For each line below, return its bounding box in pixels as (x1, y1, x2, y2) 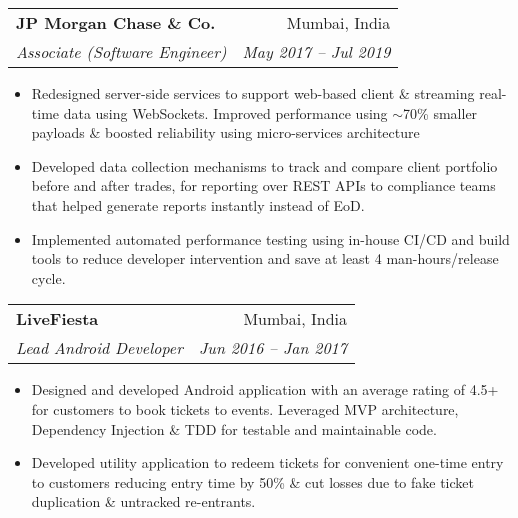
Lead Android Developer (16, 336, 183, 360)
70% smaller (403, 102, 478, 123)
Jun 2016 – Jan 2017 (198, 336, 347, 360)
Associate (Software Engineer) (16, 40, 227, 63)
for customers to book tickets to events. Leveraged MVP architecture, (31, 398, 459, 419)
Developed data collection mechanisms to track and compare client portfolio (31, 155, 498, 176)
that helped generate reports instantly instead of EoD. (31, 194, 365, 215)
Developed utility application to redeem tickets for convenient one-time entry (31, 452, 504, 473)
